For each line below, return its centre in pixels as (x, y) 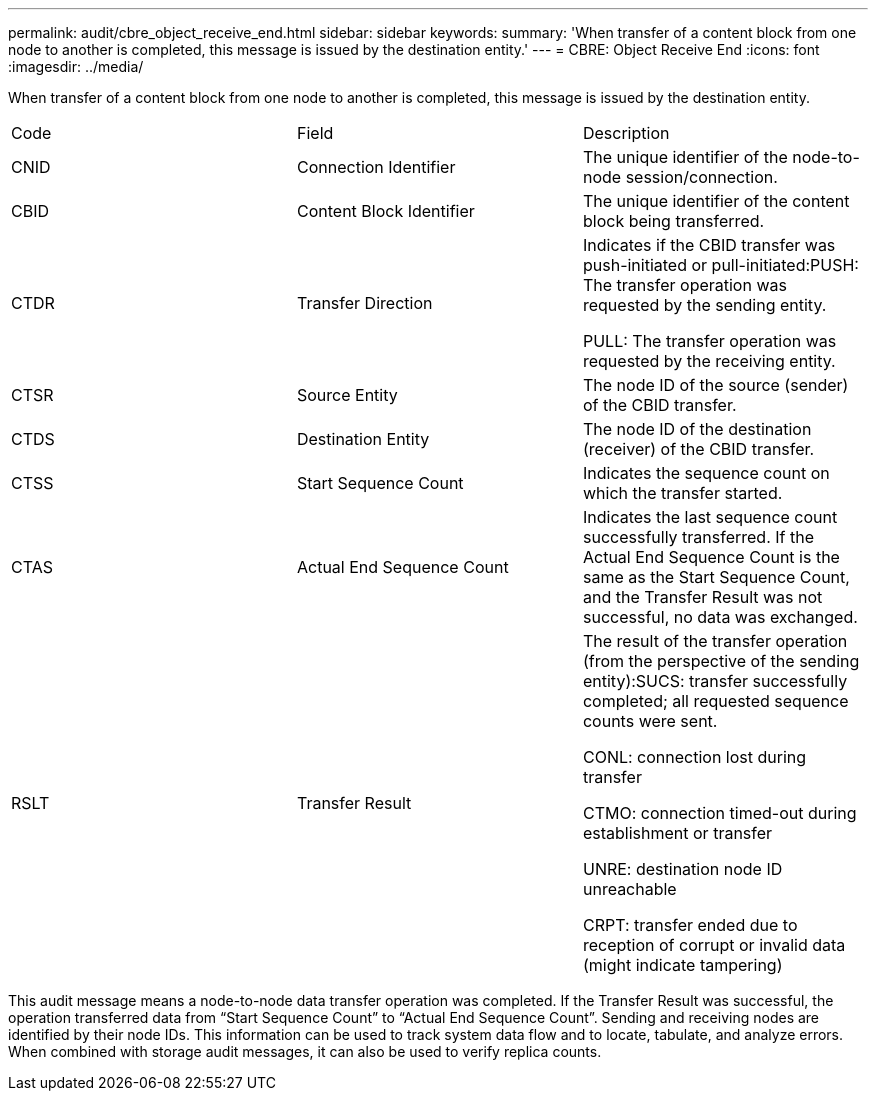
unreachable (629, 889)
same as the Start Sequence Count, (716, 577)
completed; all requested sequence (715, 701)
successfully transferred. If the (698, 537)
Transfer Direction (364, 303)
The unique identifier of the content (716, 201)
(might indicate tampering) (682, 965)
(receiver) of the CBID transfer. (698, 449)
